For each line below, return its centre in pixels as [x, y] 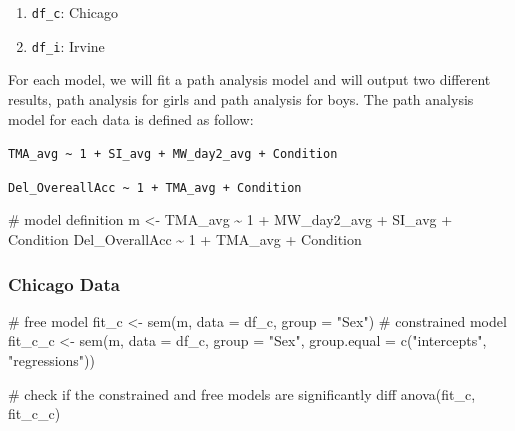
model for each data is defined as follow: [131, 118]
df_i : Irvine [68, 45]
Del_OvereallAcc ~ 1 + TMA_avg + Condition [155, 187]
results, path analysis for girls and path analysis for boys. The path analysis [241, 98]
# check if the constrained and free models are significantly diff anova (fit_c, [242, 393]
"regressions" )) [52, 360]
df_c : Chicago [74, 12]
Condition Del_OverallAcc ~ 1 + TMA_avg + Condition [185, 239]
